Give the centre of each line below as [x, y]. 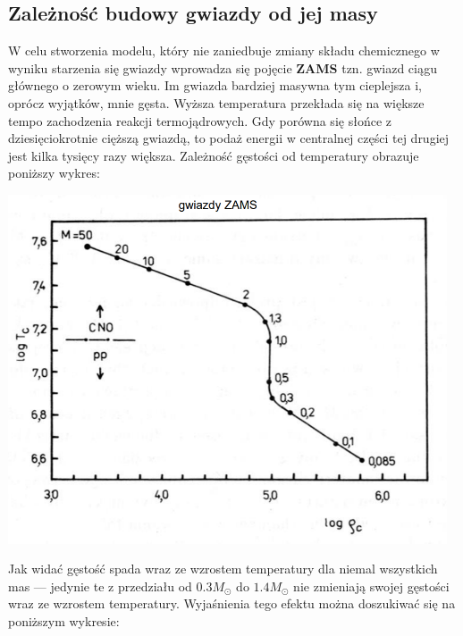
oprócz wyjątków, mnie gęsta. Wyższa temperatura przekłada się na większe [216, 102]
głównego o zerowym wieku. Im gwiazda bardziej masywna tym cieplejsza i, [215, 85]
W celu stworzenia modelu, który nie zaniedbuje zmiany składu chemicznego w [224, 50]
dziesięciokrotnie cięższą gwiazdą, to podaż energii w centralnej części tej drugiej [229, 138]
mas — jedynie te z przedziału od [100, 586]
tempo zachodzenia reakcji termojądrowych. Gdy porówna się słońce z [200, 120]
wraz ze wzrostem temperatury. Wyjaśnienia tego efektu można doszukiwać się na [232, 603]
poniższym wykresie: [64, 620]
